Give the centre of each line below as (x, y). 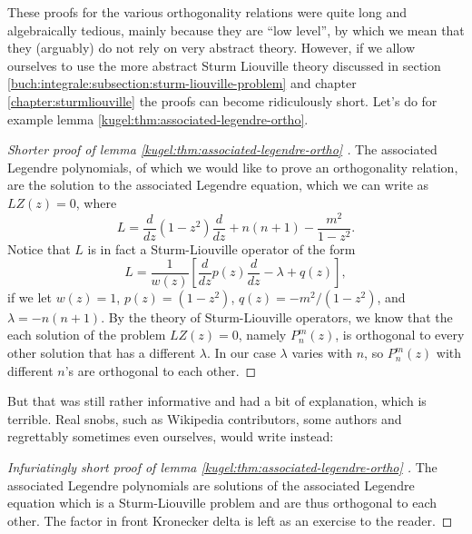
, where (96, 202)
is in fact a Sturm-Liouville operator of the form (221, 248)
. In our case (241, 353)
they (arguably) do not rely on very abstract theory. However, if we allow (211, 48)
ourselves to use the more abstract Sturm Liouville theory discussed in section (224, 65)
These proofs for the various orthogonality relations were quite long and (207, 12)
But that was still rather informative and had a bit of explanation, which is (217, 401)
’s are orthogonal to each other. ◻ (161, 370)
